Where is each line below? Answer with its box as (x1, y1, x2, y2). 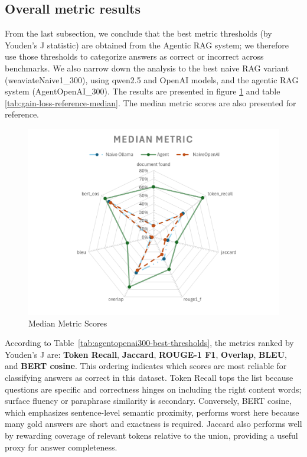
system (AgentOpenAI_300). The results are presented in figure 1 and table (5, 85, 280, 97)
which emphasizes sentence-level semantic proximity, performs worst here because (5, 406, 299, 418)
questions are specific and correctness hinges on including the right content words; (5, 383, 302, 395)
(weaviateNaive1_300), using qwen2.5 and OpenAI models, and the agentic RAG (5, 73, 299, 86)
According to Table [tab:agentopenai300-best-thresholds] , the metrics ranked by (5, 337, 294, 349)
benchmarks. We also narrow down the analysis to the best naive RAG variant (5, 61, 289, 74)
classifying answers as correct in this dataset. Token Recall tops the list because (5, 371, 293, 384)
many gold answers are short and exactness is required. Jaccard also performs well (5, 417, 302, 430)
